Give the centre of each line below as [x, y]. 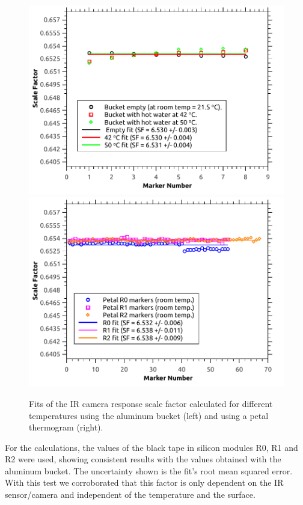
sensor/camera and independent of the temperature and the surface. [130, 494]
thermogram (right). [66, 427]
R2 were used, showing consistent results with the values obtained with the [143, 459]
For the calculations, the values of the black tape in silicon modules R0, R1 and [151, 447]
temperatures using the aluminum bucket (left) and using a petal [149, 415]
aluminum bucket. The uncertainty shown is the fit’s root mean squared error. [149, 470]
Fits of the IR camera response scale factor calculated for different [151, 403]
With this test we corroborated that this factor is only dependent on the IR [144, 482]
